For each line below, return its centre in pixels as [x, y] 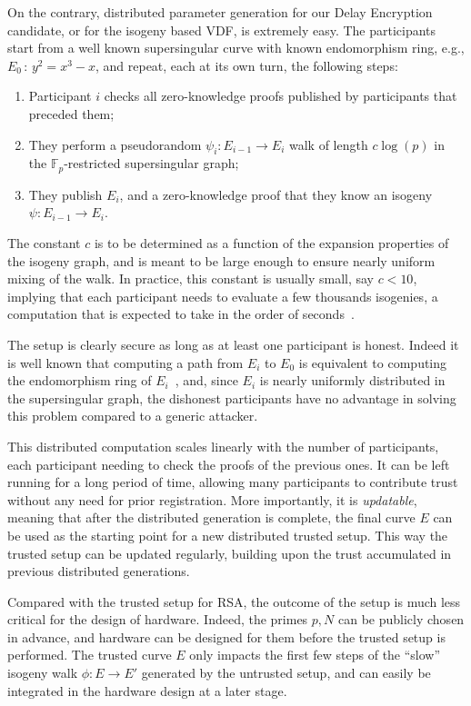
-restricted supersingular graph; [151, 163]
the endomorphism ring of [80, 380]
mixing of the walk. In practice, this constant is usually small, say [190, 278]
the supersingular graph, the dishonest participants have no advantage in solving [232, 398]
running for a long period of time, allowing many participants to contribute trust [233, 482]
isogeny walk [43, 673]
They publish [65, 194]
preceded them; [71, 113]
